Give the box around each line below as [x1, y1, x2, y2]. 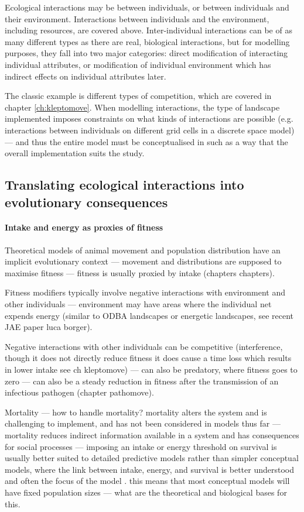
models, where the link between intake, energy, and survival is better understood [5, 463, 295, 475]
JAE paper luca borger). [5, 321, 93, 333]
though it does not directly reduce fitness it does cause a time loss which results [5, 352, 292, 364]
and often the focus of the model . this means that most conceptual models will [5, 475, 290, 487]
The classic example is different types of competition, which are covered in [5, 90, 272, 102]
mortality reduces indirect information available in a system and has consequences [5, 429, 299, 441]
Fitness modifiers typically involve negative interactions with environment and [5, 286, 285, 298]
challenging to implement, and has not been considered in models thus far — [5, 417, 281, 429]
